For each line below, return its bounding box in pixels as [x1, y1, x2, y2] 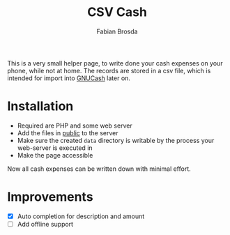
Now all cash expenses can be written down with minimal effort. [7, 165, 192, 173]
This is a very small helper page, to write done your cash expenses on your [7, 59, 223, 67]
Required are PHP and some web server [17, 121, 132, 130]
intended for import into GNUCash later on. [7, 74, 131, 82]
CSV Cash [86, 4, 148, 20]
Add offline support [17, 220, 74, 228]
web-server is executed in [17, 144, 93, 152]
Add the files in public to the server [17, 128, 118, 137]
